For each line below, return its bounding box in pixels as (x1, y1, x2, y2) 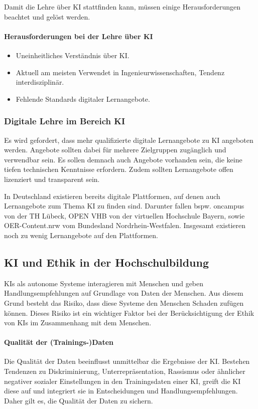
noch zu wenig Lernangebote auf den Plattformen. (4, 230, 158, 240)
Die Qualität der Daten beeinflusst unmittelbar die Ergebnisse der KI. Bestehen (4, 356, 250, 366)
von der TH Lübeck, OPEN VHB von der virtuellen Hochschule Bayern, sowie (4, 210, 245, 221)
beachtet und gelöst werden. (4, 11, 90, 22)
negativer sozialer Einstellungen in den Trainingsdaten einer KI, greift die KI (4, 375, 241, 386)
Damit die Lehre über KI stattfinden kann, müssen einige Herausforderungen (4, 2, 241, 12)
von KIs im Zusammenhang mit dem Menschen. (4, 317, 152, 328)
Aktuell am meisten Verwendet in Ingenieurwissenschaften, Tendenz (16, 67, 225, 77)
